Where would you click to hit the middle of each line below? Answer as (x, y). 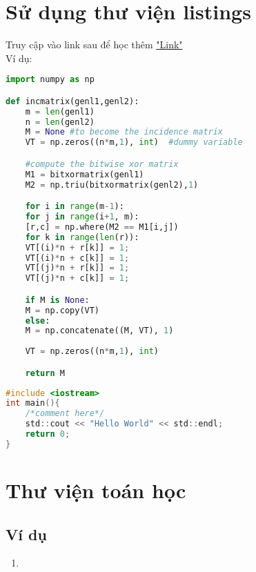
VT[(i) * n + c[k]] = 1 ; (77, 258)
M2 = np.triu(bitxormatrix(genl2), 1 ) (112, 185)
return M (45, 373)
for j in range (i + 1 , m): (82, 217)
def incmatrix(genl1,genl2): (72, 101)
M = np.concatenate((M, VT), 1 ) (99, 331)
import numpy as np (50, 80)
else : (38, 320)
